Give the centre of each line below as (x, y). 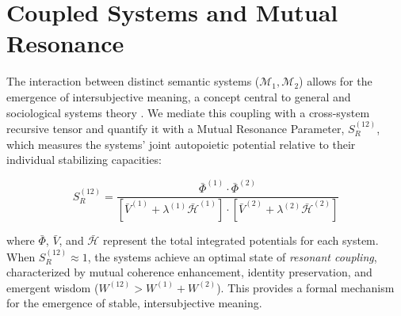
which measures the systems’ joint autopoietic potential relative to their (181, 144)
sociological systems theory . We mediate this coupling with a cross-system (188, 112)
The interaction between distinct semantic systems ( (133, 81)
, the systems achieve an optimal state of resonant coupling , (232, 256)
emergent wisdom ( (53, 287)
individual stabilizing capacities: (84, 160)
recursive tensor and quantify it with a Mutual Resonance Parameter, (176, 128)
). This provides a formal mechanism (306, 287)
